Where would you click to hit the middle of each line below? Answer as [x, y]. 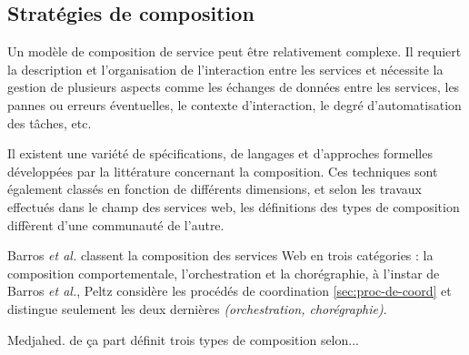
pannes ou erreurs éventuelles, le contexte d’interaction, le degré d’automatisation [234, 104]
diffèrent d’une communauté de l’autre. [116, 224]
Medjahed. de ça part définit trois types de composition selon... [183, 339]
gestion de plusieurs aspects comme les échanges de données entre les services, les [234, 87]
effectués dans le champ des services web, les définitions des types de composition [234, 206]
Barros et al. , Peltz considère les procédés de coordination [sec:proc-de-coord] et [230, 291]
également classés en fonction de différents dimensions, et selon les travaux [215, 189]
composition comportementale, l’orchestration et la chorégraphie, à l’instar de [224, 273]
